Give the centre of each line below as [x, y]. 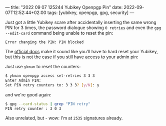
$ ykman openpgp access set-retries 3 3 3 [50, 76]
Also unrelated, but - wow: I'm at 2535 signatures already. [64, 118]
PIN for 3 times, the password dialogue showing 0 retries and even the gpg [83, 28]
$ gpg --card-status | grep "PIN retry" [48, 104]
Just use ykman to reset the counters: [43, 67]
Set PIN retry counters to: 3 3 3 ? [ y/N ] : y [52, 85]
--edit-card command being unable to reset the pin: [59, 33]
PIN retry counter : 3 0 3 [33, 108]
